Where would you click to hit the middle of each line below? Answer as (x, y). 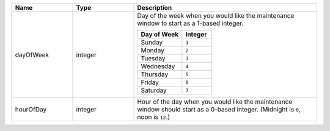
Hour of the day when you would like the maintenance (215, 102)
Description (155, 8)
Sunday (152, 42)
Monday (153, 50)
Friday (150, 82)
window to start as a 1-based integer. (190, 23)
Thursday (155, 74)
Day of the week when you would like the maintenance (216, 16)
